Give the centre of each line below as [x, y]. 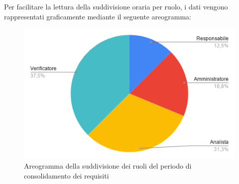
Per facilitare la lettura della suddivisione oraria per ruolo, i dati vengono [116, 6]
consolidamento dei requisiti [66, 175]
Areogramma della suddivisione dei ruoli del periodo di [108, 166]
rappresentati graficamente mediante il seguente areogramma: [98, 16]
